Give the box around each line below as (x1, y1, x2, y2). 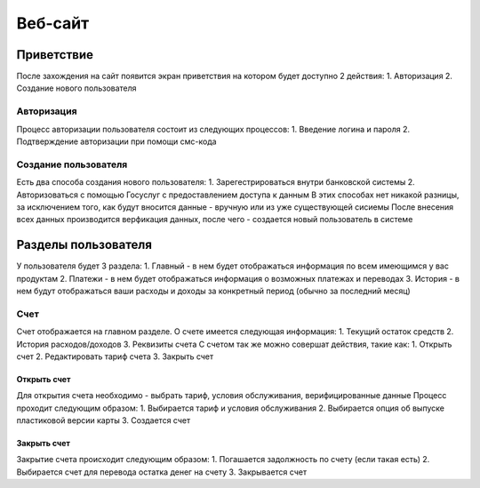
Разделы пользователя (16, 237, 153, 252)
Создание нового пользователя (16, 83, 137, 93)
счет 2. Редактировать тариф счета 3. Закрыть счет (16, 351, 214, 362)
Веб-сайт (16, 13, 90, 33)
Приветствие (16, 47, 93, 62)
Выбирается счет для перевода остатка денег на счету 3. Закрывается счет (16, 467, 307, 477)
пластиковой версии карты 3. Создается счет (16, 415, 191, 426)
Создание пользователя (16, 158, 128, 171)
